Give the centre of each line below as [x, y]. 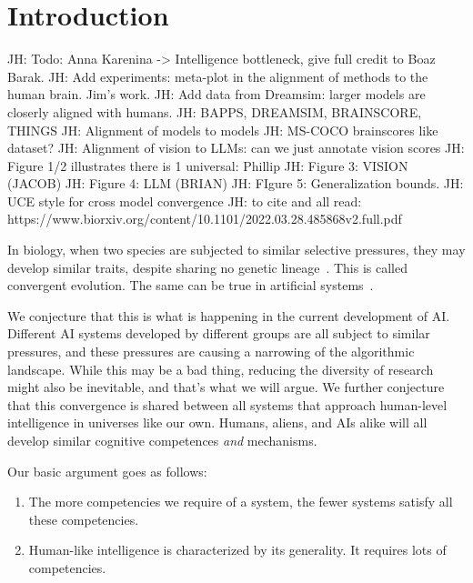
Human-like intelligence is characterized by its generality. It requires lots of [237, 550]
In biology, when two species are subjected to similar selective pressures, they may [236, 250]
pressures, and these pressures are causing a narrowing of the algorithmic [211, 352]
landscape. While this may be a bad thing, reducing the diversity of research [221, 369]
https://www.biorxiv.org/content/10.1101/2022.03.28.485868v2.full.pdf [205, 219]
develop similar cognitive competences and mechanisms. [162, 440]
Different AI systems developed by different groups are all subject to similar [219, 333]
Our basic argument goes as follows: [107, 471]
